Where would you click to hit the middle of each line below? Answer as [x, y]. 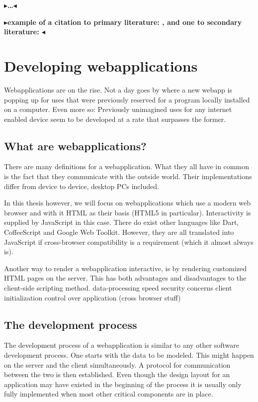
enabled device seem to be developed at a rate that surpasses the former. [115, 119]
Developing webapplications [101, 65]
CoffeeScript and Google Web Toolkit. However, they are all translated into [119, 232]
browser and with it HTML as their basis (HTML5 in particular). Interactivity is [128, 212]
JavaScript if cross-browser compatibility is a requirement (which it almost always [129, 242]
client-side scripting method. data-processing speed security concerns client [118, 288]
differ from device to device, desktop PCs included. [82, 186]
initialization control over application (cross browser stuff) [92, 297]
